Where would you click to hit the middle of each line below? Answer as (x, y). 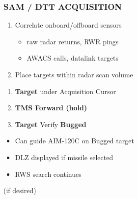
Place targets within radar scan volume (74, 74)
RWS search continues (48, 174)
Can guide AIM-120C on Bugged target (74, 141)
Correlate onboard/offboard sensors (68, 25)
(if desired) (20, 190)
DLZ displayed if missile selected (64, 157)
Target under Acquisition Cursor (66, 91)
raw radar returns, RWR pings (73, 41)
